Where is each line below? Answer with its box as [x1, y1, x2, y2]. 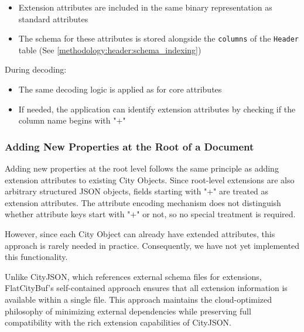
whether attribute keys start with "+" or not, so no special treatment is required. [5, 208, 296, 220]
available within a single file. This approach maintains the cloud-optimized [5, 293, 272, 305]
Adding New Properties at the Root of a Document [5, 139, 254, 153]
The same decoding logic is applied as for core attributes [18, 83, 222, 95]
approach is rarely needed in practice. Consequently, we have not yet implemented [5, 239, 300, 251]
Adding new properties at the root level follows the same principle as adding [5, 162, 279, 174]
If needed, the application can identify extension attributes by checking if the [18, 102, 296, 115]
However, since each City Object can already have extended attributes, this [5, 228, 275, 239]
